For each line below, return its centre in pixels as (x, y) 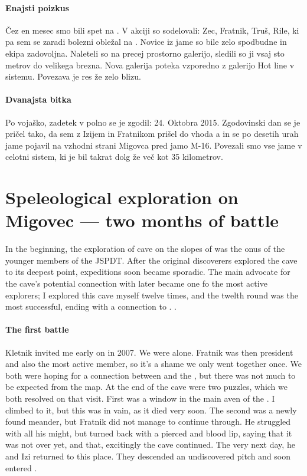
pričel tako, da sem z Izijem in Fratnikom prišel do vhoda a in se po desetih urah (152, 134)
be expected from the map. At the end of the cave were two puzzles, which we (147, 387)
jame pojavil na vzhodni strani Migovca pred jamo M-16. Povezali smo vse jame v (154, 145)
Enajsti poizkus (37, 7)
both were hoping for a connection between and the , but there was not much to (151, 375)
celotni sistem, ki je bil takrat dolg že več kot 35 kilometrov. (114, 157)
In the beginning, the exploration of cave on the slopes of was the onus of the (145, 249)
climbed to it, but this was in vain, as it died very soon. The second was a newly (151, 410)
